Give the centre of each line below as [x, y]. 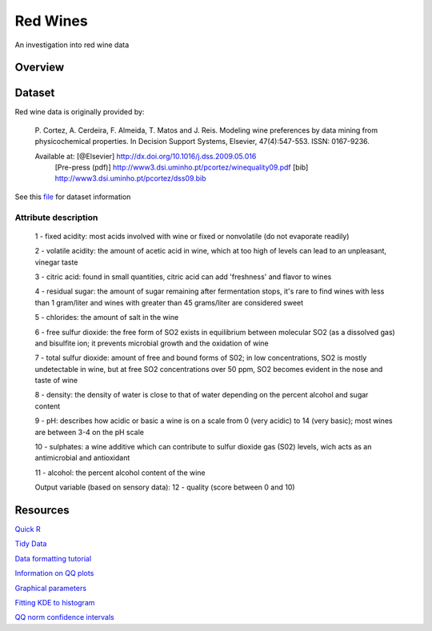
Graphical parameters [51, 588]
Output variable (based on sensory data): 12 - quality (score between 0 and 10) [165, 487]
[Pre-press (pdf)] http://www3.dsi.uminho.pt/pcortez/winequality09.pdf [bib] [182, 167]
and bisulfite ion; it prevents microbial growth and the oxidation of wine [152, 343]
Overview [40, 68]
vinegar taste [56, 262]
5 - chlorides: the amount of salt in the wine [107, 317]
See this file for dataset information [73, 197]
